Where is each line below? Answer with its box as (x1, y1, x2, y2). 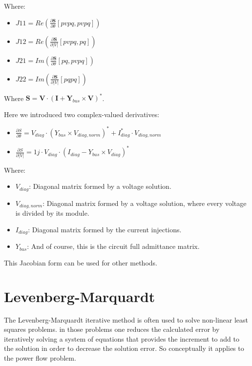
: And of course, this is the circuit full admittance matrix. (27, 241, 200, 251)
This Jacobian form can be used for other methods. (4, 257, 157, 267)
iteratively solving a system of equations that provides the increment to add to (4, 333, 239, 344)
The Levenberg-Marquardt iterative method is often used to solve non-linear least (4, 314, 249, 325)
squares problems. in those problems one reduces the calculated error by (4, 324, 220, 334)
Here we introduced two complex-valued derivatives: (4, 109, 159, 119)
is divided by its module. (15, 208, 89, 218)
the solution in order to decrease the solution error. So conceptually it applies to (4, 343, 244, 353)
